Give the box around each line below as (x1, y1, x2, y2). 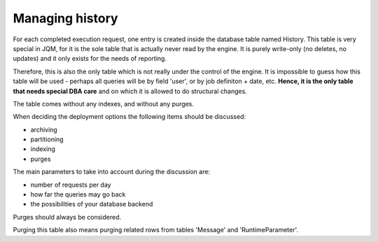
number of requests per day (30, 180, 111, 189)
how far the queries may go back (30, 190, 126, 199)
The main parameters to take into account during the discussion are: (13, 168, 210, 176)
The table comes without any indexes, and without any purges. (13, 99, 195, 108)
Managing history (13, 10, 118, 26)
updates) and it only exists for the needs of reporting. (13, 55, 167, 63)
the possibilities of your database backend (30, 200, 153, 208)
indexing (30, 145, 55, 153)
